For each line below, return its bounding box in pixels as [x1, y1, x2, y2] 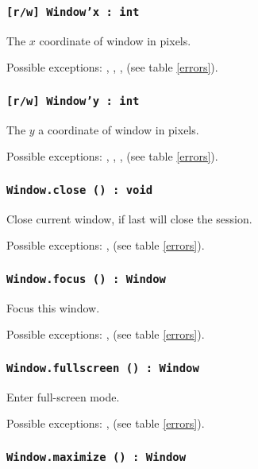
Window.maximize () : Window [6, 450, 187, 463]
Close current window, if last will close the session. [6, 210, 252, 227]
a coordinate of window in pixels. [38, 121, 199, 138]
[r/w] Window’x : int [6, 5, 140, 18]
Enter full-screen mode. [6, 388, 120, 405]
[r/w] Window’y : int [6, 94, 140, 107]
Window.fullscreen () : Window [6, 361, 199, 374]
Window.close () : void [6, 183, 153, 196]
